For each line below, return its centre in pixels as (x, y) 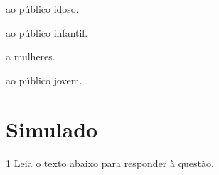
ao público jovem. (44, 80)
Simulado (52, 129)
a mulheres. (31, 56)
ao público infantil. (47, 32)
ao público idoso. (42, 9)
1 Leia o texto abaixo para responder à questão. (110, 163)
